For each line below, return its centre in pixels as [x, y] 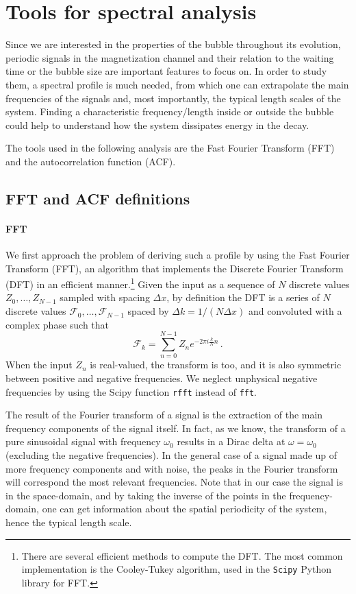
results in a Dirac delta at [231, 441]
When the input [39, 365]
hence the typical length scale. [69, 522]
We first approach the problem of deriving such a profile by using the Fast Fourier [178, 255]
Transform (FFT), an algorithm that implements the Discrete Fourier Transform [175, 268]
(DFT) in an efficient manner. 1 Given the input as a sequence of [140, 283]
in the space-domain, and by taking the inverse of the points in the [146, 495]
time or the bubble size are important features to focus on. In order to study [166, 71]
